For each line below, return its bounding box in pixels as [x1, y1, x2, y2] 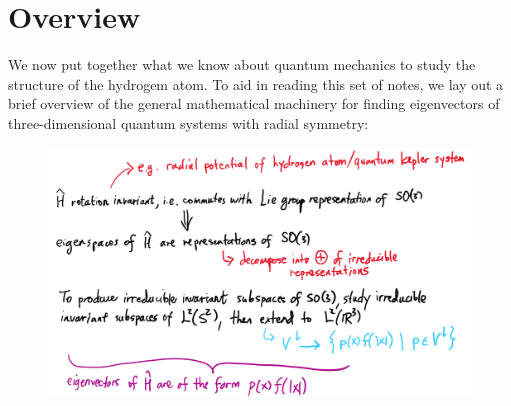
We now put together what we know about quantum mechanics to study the [8, 54, 476, 75]
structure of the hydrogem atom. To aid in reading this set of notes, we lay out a [8, 73, 504, 94]
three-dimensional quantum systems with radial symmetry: [8, 112, 369, 133]
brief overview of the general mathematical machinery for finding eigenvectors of [8, 93, 500, 114]
